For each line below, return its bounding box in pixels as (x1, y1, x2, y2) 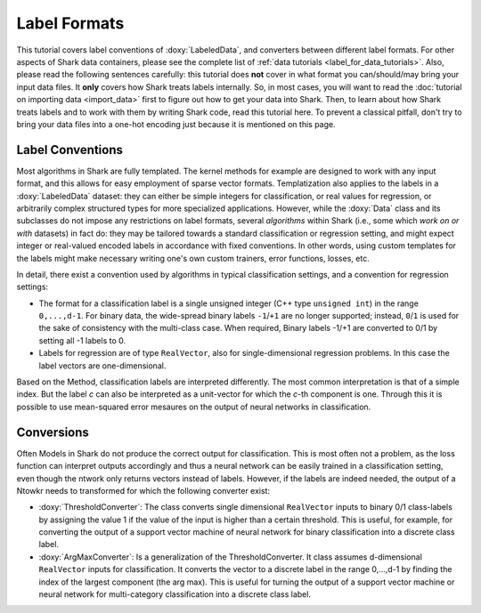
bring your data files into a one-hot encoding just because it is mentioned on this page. (16, 118, 336, 129)
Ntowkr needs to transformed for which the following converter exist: (16, 485, 271, 496)
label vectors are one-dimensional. (38, 360, 167, 371)
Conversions (16, 424, 89, 440)
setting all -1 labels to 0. (38, 335, 126, 346)
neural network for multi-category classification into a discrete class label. (38, 589, 312, 600)
